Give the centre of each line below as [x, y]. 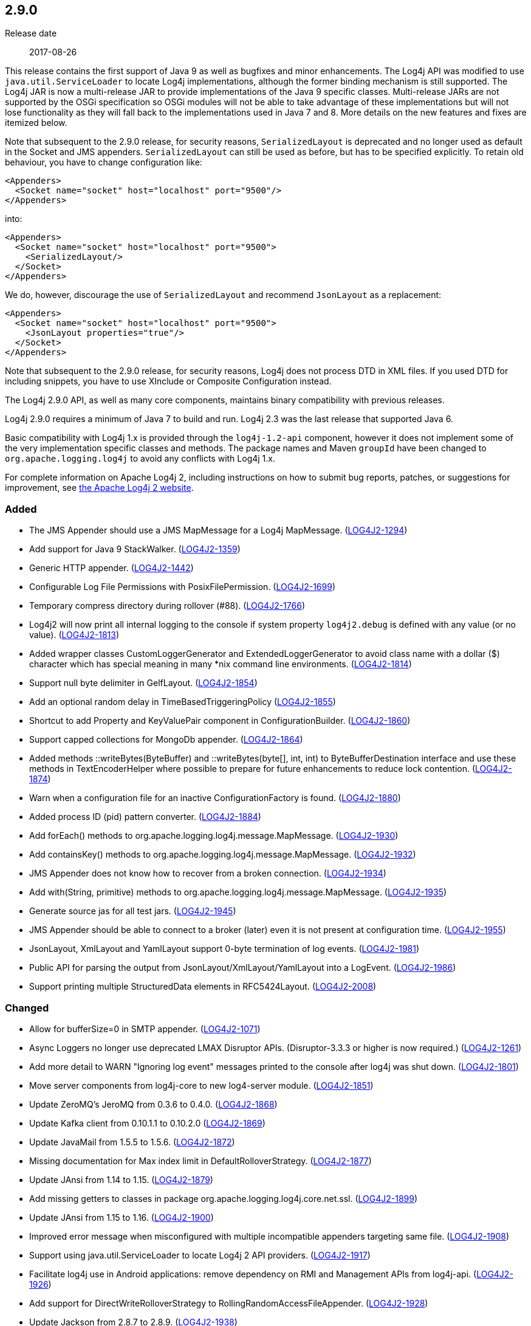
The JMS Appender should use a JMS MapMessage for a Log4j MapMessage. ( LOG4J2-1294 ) [218, 530]
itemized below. [36, 123]
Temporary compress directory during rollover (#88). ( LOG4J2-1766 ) [167, 606]
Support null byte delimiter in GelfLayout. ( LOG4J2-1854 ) [143, 683]
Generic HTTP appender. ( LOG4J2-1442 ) [111, 568]
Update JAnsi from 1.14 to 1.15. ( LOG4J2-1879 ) [121, 1179]
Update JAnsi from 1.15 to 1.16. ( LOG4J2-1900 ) [122, 1217]
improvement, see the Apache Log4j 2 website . [99, 488]
